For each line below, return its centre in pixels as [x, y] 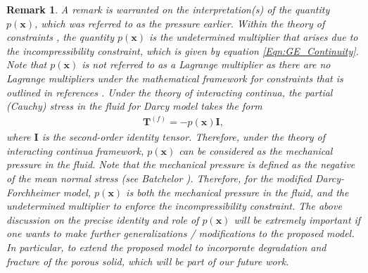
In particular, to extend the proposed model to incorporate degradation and [166, 247]
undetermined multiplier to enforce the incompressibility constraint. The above [174, 206]
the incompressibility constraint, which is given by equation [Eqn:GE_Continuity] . [183, 50]
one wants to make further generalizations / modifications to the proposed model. [180, 233]
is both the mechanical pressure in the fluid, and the [237, 192]
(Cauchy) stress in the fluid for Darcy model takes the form [134, 106]
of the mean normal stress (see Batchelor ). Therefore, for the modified [159, 178]
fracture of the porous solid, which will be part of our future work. [148, 261]
